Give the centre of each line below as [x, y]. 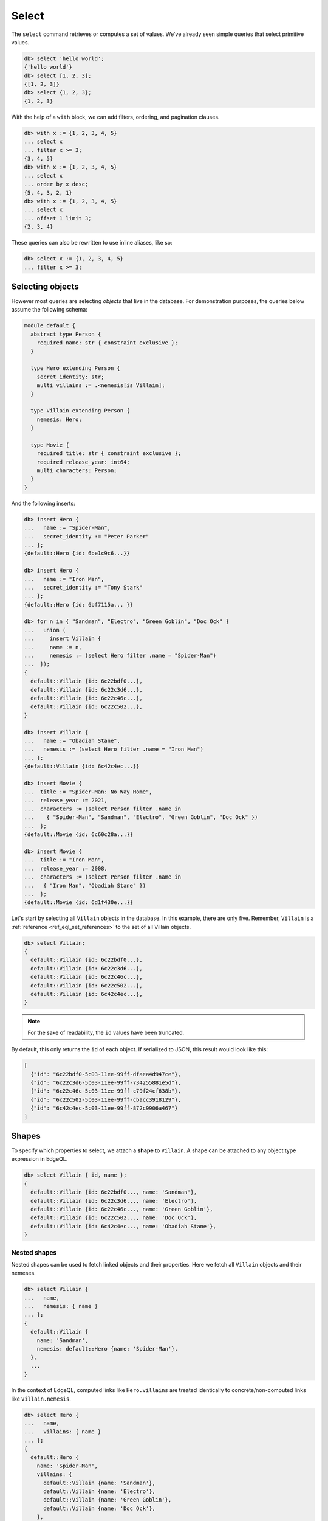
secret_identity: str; [70, 377]
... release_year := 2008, [66, 868]
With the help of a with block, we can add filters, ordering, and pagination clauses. [115, 117]
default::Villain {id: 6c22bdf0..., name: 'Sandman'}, [114, 1192]
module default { [50, 326]
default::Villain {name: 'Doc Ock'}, [100, 1508]
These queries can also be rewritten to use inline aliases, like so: [92, 243]
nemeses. [23, 1273]
